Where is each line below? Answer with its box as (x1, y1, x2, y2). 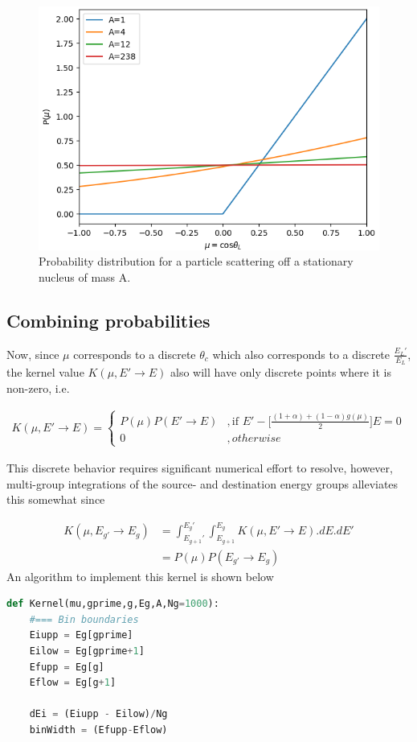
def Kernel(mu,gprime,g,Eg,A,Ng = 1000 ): (6, 598, 219, 610)
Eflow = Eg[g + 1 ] (29, 677, 117, 689)
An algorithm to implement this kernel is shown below (6, 567, 274, 584)
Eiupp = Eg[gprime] (29, 629, 133, 641)
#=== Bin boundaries (29, 613, 139, 625)
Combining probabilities (6, 308, 211, 333)
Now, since (6, 345, 59, 362)
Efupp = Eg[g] (29, 661, 104, 673)
